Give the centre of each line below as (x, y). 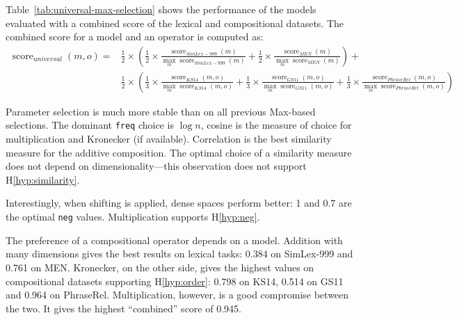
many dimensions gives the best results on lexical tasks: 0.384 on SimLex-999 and (179, 254)
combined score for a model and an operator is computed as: (135, 37)
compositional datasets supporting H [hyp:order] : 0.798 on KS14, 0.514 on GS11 (175, 281)
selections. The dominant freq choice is (90, 125)
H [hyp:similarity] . (43, 179)
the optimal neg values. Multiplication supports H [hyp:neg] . (133, 217)
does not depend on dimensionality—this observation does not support (156, 166)
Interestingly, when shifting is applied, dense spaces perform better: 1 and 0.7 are (179, 203)
